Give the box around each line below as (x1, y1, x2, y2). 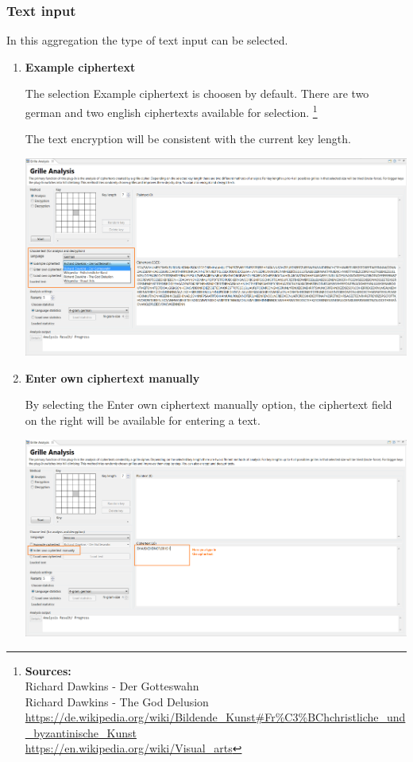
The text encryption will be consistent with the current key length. (25, 130, 351, 147)
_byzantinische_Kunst (25, 724, 137, 741)
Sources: (25, 662, 71, 678)
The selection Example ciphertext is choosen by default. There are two (25, 85, 369, 102)
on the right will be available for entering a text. (25, 411, 261, 428)
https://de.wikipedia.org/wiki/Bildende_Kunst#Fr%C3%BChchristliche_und (25, 709, 406, 725)
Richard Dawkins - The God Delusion (25, 693, 209, 710)
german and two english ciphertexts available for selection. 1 (25, 102, 318, 120)
